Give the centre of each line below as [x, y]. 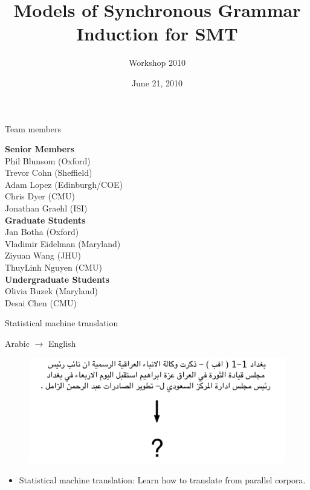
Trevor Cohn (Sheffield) [49, 172]
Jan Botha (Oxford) [42, 232]
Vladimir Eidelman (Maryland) [63, 243]
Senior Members [40, 149]
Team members [33, 128]
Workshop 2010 [157, 63]
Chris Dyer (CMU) [40, 196]
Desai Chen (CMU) [41, 302]
